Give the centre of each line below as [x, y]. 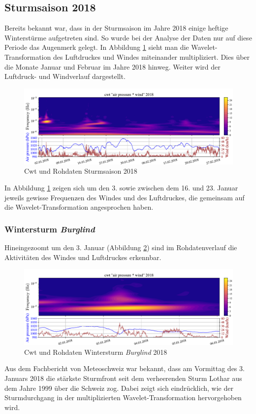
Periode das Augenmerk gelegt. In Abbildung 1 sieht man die [97, 47]
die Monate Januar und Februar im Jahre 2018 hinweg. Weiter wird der [112, 66]
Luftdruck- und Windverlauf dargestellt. [65, 76]
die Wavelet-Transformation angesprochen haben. [79, 207]
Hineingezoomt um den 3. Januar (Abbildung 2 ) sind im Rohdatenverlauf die [121, 247]
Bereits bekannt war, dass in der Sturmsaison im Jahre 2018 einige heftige [116, 28]
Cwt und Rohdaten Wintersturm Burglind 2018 [96, 352]
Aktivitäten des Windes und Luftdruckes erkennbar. [83, 257]
